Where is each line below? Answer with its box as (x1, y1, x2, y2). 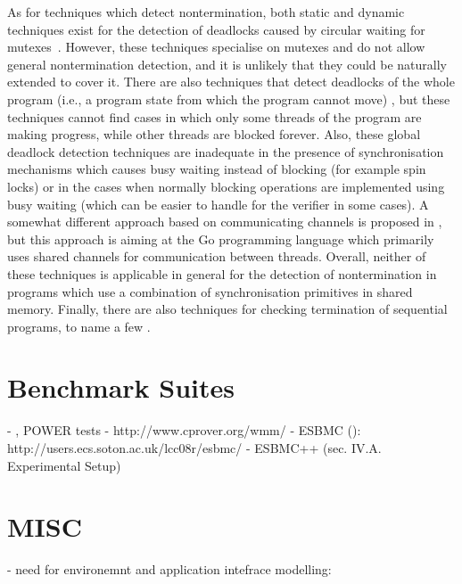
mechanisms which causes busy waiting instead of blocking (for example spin (7, 160, 426, 178)
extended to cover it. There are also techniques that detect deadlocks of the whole (7, 72, 455, 91)
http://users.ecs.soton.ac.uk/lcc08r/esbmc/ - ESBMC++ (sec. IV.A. (7, 439, 382, 457)
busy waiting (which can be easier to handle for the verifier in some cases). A (7, 194, 429, 213)
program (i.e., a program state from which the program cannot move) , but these (7, 89, 450, 108)
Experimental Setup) (7, 456, 121, 474)
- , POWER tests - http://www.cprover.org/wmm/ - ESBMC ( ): (7, 421, 361, 440)
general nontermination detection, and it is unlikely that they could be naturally (7, 54, 447, 73)
